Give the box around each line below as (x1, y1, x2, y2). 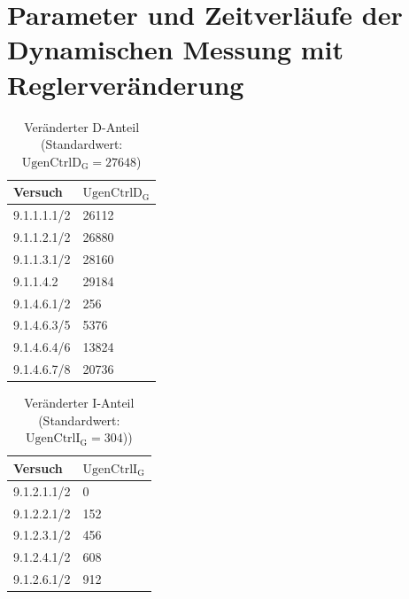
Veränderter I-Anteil (24, 393, 135, 412)
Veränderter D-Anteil (24, 117, 140, 136)
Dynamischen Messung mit (7, 31, 344, 67)
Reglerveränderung (7, 66, 244, 102)
